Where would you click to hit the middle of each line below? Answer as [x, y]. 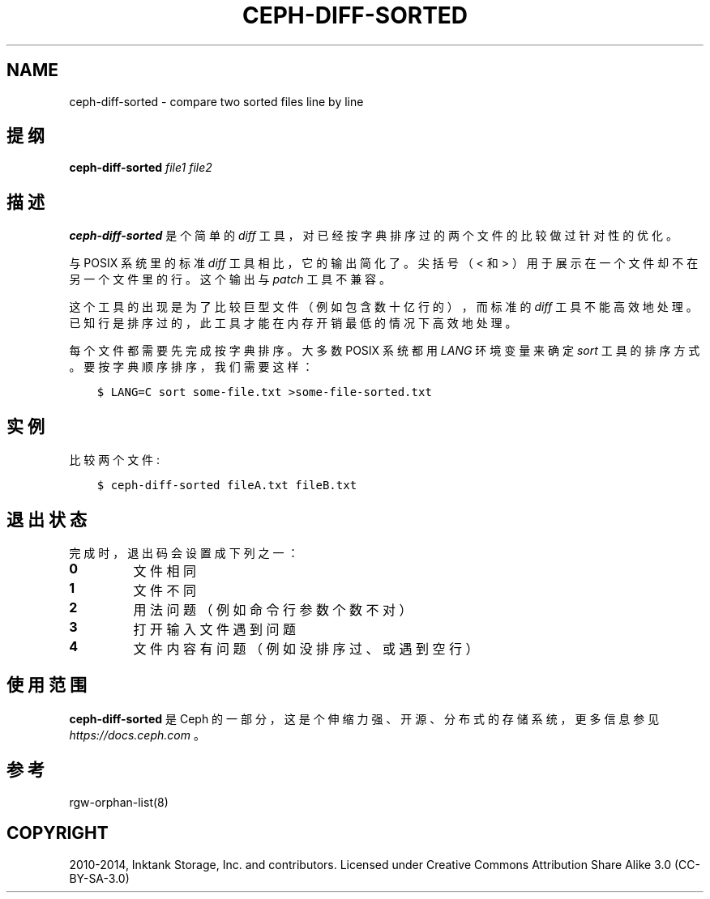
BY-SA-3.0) [99, 878]
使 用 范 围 [47, 685]
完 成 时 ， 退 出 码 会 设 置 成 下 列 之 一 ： [184, 552]
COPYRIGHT [58, 833]
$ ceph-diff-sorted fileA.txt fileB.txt [227, 486]
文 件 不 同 [165, 590]
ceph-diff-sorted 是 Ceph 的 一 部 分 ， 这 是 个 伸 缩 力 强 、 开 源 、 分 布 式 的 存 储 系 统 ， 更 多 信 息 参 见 [364, 718]
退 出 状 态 [47, 519]
